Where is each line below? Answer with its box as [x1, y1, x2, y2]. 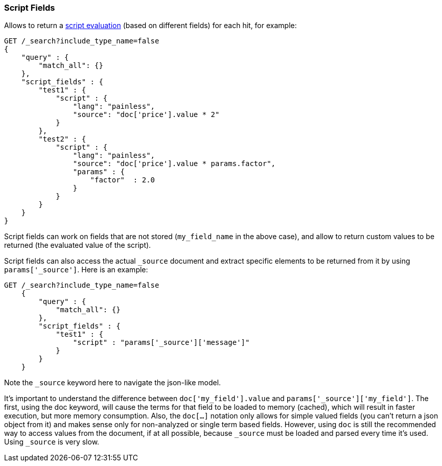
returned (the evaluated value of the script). [4, 241, 151, 250]
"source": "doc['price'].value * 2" [73, 110, 220, 119]
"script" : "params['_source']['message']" [73, 338, 250, 347]
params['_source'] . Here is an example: [4, 265, 148, 274]
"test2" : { [38, 135, 86, 144]
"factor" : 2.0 [90, 176, 155, 184]
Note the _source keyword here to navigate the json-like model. [4, 378, 221, 387]
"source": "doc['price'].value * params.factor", [73, 159, 276, 168]
